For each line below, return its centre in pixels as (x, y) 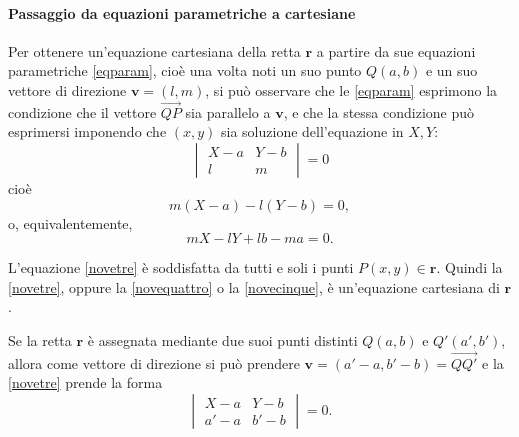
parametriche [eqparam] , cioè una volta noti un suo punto (185, 70)
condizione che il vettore (82, 111)
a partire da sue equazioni (396, 50)
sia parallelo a (228, 111)
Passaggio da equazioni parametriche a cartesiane (182, 12)
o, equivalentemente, (70, 222)
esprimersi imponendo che (87, 131)
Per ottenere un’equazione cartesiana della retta (154, 50)
